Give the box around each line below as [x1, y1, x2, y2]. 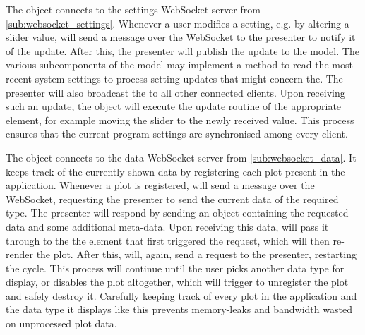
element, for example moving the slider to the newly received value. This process [6, 112, 354, 127]
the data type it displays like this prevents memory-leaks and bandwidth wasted [6, 302, 352, 317]
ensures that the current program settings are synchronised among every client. [6, 126, 348, 141]
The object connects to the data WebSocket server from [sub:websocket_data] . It [6, 150, 357, 164]
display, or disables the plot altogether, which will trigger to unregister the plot [6, 274, 349, 289]
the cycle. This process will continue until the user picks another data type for [6, 260, 345, 275]
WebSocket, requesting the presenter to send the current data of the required [6, 191, 339, 206]
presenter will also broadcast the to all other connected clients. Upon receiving [6, 85, 345, 99]
